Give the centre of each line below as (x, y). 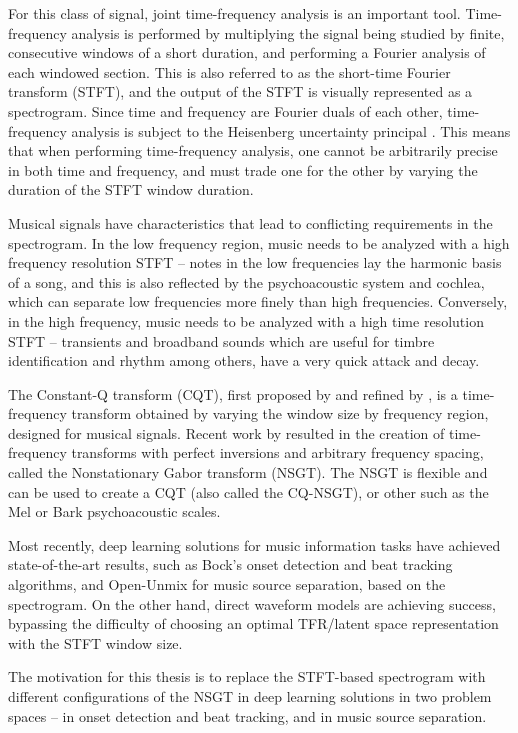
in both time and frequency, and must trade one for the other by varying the (243, 169)
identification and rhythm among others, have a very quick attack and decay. (244, 360)
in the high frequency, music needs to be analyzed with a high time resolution (246, 320)
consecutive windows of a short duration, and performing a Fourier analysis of (247, 52)
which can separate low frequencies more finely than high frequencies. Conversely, (258, 301)
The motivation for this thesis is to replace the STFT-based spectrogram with (247, 676)
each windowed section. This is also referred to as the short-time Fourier (229, 71)
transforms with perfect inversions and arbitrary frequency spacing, (277, 452)
